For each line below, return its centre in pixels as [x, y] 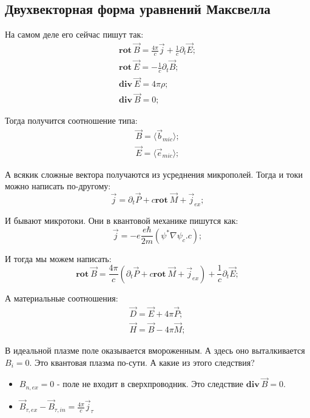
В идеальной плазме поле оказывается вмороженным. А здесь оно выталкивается [155, 350]
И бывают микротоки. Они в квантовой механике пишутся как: [122, 220]
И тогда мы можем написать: [58, 258]
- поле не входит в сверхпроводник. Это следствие [150, 384]
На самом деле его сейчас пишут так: [74, 34]
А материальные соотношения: [62, 298]
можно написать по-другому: [58, 186]
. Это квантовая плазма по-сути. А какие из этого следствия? [142, 362]
